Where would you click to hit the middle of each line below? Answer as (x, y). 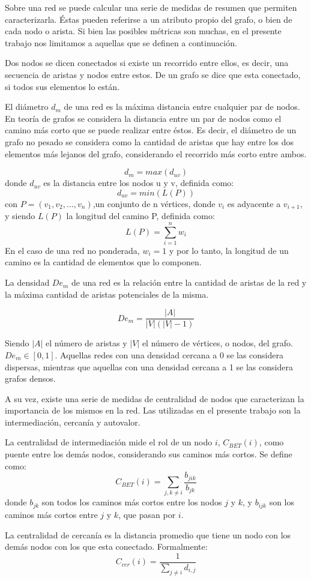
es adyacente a (254, 203)
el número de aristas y (86, 343)
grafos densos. (30, 378)
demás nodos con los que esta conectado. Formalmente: (106, 546)
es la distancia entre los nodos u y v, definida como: (139, 183)
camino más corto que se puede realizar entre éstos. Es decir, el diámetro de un (151, 130)
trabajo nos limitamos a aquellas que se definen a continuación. (121, 42)
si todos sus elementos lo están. (62, 86)
